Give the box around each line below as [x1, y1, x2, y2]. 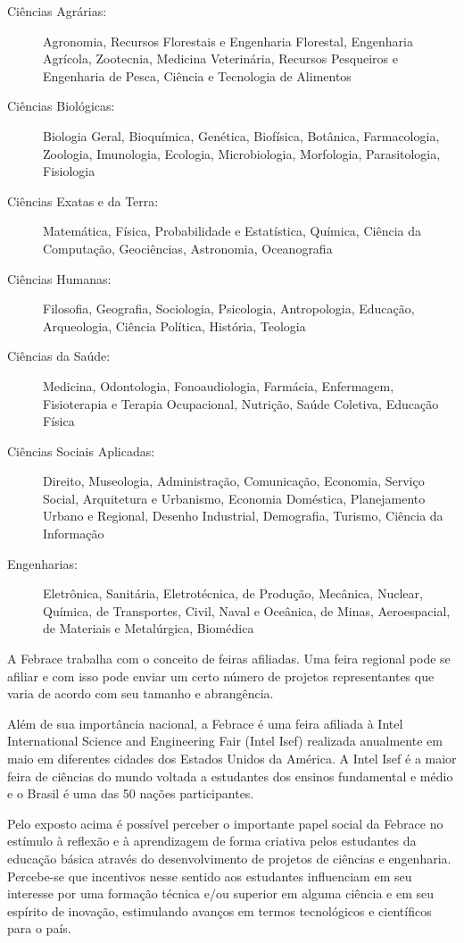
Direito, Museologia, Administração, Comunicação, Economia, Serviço [43, 471, 425, 490]
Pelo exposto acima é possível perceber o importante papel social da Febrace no [7, 814, 443, 832]
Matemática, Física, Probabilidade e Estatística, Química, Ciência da [43, 221, 421, 240]
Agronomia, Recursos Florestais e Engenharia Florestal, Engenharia [43, 31, 414, 50]
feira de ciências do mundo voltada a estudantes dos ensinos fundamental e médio [7, 766, 453, 785]
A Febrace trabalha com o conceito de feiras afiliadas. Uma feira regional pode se [7, 649, 451, 668]
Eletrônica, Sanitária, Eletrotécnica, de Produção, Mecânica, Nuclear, [43, 584, 423, 603]
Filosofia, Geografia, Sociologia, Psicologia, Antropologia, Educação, [43, 299, 415, 318]
